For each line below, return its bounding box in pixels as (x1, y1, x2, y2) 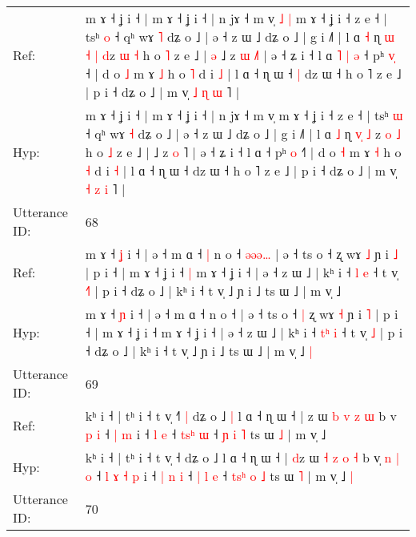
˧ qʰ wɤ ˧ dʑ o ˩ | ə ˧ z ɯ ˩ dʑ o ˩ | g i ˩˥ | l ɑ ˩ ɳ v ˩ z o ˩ (85, 124, 401, 143)
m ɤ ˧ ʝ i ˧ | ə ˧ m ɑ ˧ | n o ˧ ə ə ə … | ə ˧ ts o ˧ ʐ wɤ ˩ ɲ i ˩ (85, 244, 398, 263)
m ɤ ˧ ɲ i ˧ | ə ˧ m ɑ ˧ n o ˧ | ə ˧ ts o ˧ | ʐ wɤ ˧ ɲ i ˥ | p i (85, 305, 398, 323)
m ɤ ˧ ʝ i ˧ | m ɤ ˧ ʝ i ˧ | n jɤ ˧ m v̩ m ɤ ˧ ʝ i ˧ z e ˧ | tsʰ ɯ (85, 106, 403, 124)
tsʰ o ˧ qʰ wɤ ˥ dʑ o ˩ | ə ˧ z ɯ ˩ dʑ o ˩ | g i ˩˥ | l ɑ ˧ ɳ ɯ (85, 27, 394, 46)
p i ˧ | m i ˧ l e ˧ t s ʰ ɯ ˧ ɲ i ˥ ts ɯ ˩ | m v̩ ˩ (85, 425, 326, 443)
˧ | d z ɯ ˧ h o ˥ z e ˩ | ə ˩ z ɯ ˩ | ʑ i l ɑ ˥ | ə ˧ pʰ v (85, 46, 395, 64)
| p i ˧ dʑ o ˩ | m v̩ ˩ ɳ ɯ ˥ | (85, 83, 240, 101)
